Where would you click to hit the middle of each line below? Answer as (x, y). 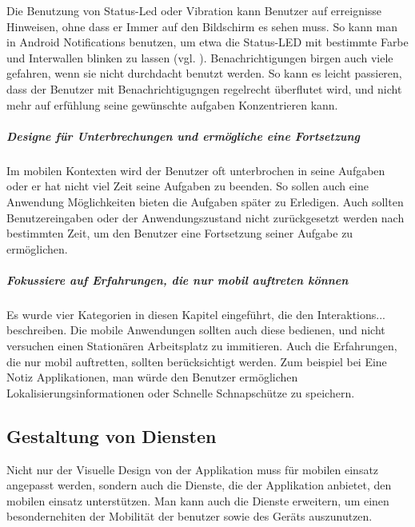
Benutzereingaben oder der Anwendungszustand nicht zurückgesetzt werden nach (206, 217)
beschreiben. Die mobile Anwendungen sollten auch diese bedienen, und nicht (196, 330)
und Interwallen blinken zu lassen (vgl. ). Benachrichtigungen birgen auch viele (200, 57)
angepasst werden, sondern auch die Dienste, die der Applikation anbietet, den (199, 485)
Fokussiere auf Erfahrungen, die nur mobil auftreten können (178, 279)
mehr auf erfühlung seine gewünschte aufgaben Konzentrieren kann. (172, 104)
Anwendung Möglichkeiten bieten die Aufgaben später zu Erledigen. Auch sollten (205, 201)
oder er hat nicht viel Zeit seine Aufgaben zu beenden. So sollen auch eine (188, 186)
